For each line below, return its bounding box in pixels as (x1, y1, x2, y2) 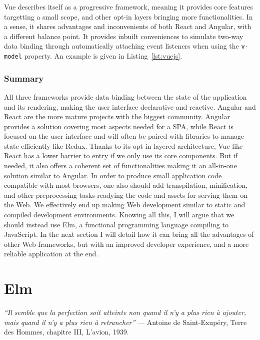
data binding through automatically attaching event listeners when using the (4, 41, 239, 51)
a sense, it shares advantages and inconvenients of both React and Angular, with (4, 21, 251, 32)
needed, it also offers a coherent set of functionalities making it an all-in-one (4, 160, 237, 171)
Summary (4, 72, 44, 84)
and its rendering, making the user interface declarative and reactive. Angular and (4, 101, 256, 112)
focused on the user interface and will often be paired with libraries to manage (4, 131, 244, 141)
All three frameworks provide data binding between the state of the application (4, 91, 247, 102)
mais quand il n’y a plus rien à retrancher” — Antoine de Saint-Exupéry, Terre (4, 316, 247, 327)
